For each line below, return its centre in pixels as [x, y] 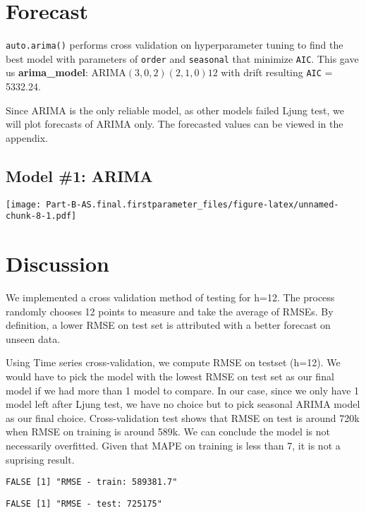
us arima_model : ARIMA [66, 72]
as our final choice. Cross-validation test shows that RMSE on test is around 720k [183, 417]
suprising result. [40, 459]
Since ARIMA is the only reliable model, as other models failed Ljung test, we [175, 110]
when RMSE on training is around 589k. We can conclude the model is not [168, 431]
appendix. [27, 137]
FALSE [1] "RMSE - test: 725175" [84, 503]
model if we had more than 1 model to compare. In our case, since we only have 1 [183, 390]
